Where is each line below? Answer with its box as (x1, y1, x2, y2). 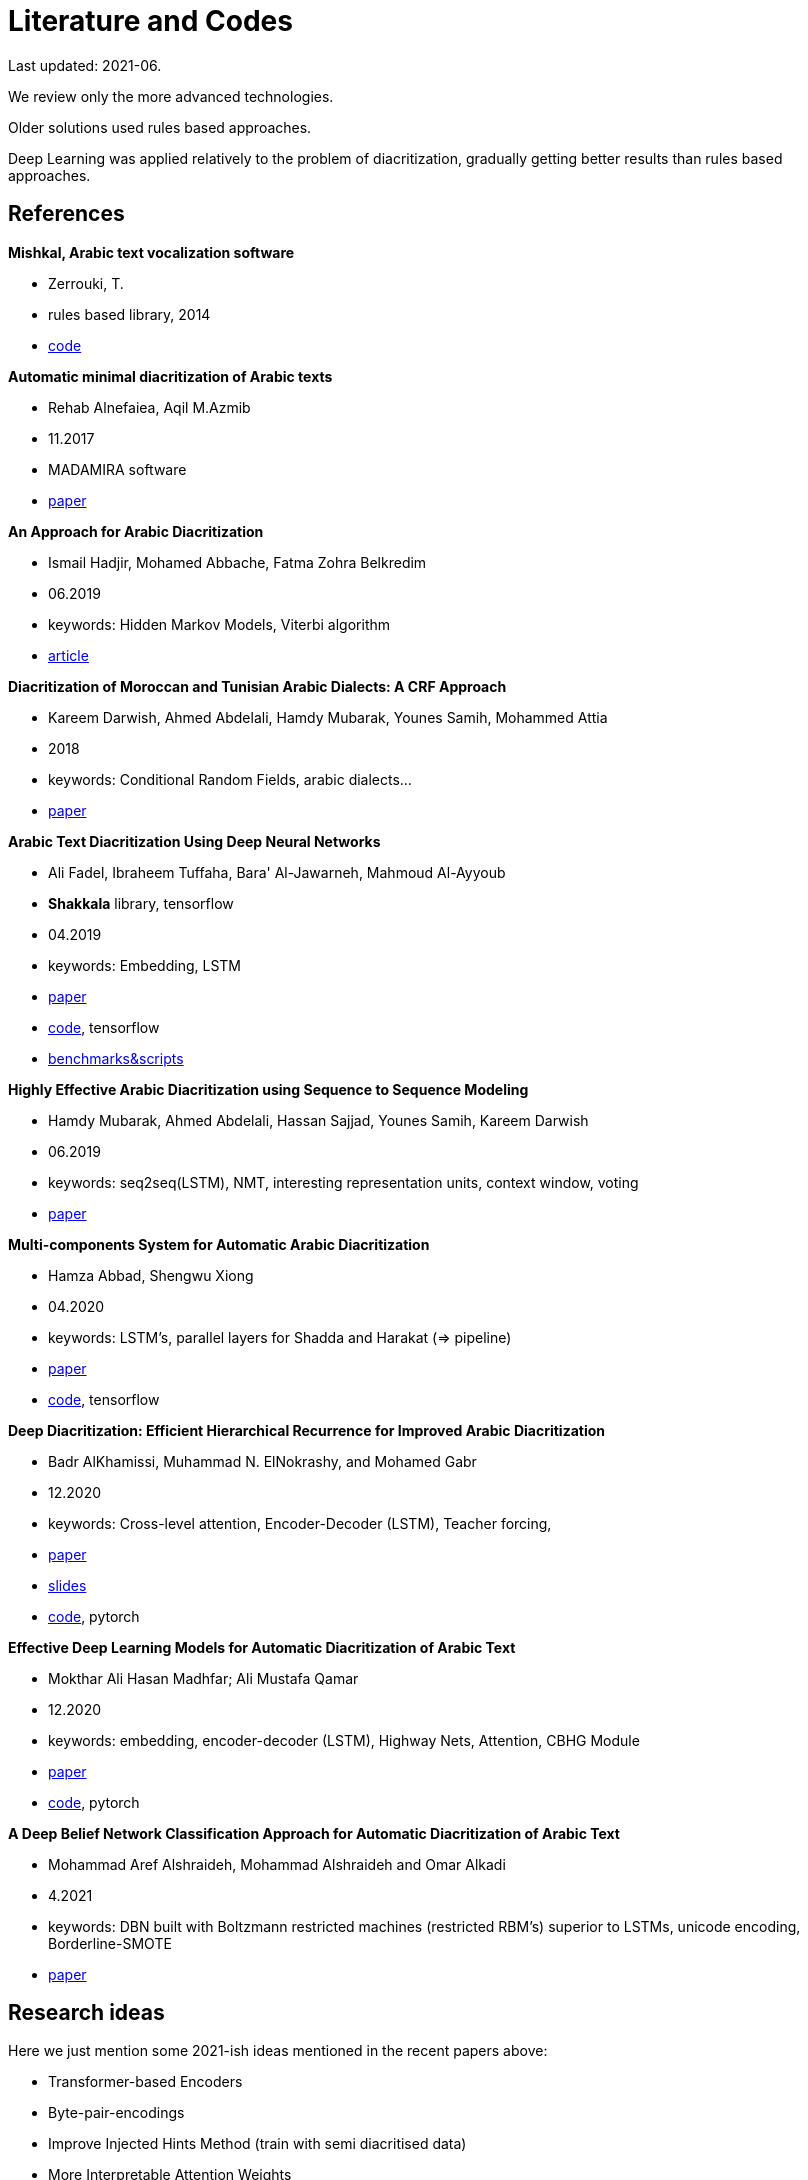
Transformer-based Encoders (48, 2073, 243, 2091)
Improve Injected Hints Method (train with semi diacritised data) (48, 2135, 467, 2153)
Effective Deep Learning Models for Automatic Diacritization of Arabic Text (8, 1638, 516, 1656)
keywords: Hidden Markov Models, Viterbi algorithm (48, 615, 391, 633)
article (48, 646, 89, 664)
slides (48, 1576, 87, 1594)
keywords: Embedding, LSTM (48, 956, 241, 974)
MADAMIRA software (48, 460, 187, 478)
